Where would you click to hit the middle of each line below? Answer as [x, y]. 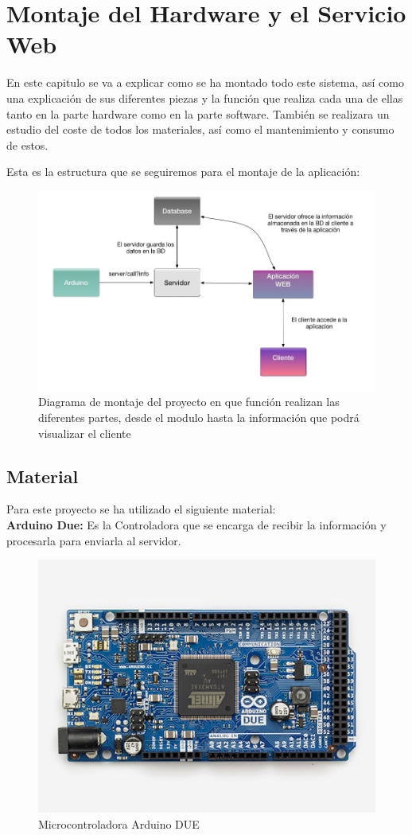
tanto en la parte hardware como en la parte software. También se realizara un [198, 113]
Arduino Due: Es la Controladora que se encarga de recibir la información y [196, 525]
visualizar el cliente [85, 433]
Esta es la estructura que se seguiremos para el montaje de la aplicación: [183, 172]
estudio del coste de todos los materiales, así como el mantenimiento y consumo [200, 129]
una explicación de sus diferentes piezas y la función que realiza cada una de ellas [205, 98]
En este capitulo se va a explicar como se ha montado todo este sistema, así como [205, 82]
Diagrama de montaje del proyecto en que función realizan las [189, 402]
